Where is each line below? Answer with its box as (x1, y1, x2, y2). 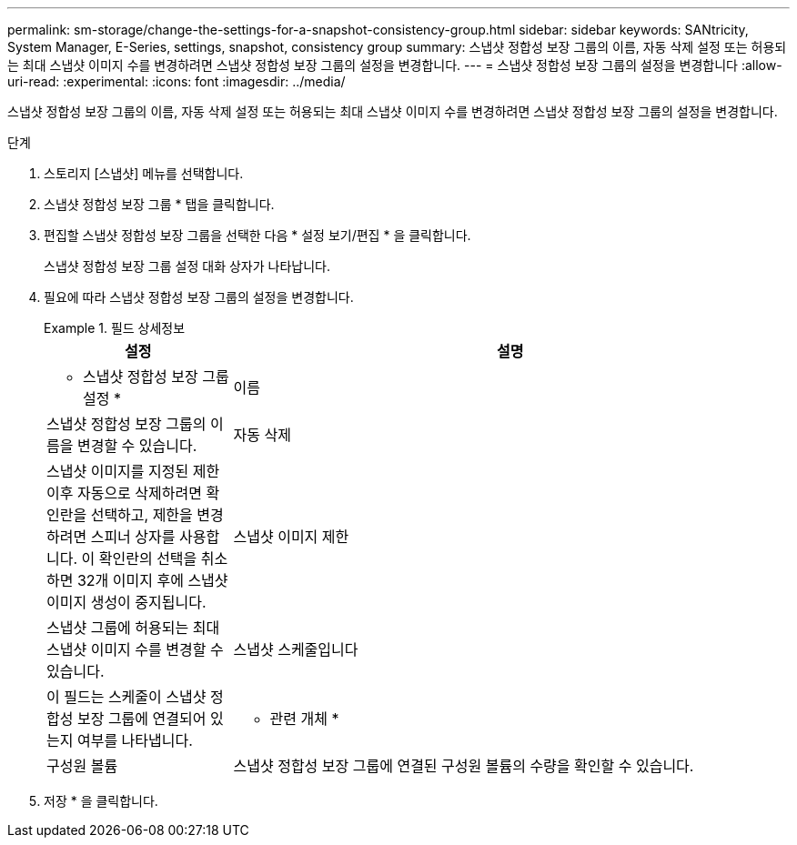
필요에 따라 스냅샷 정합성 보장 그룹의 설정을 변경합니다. (44, 289, 354, 305)
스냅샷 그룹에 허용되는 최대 (46, 619, 220, 637)
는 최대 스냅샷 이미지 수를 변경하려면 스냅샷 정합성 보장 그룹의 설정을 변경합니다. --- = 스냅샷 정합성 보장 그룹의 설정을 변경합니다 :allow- (7, 57, 782, 73)
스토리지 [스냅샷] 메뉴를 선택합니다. (44, 166, 244, 181)
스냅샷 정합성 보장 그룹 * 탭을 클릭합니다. (44, 196, 275, 212)
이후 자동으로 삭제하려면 (46, 484, 202, 502)
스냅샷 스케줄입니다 (233, 640, 358, 659)
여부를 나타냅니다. (76, 731, 193, 749)
